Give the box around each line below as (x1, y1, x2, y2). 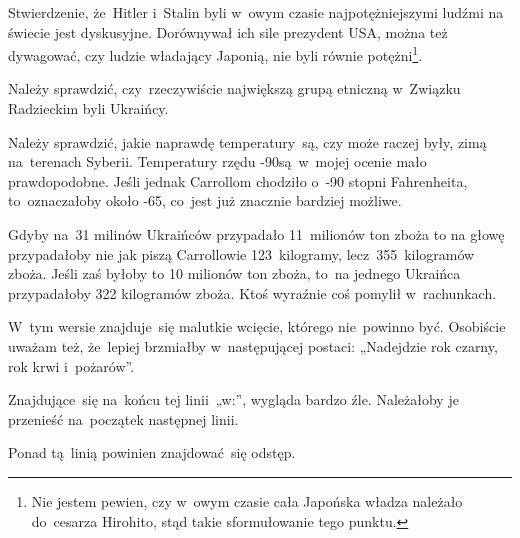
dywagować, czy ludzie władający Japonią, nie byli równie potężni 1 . (8, 42, 423, 65)
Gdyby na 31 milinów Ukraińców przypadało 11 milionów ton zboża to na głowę (8, 224, 505, 244)
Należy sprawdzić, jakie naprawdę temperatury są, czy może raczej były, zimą (8, 131, 487, 152)
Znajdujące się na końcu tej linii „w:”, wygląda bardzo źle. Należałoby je (8, 389, 459, 410)
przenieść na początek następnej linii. (8, 408, 239, 429)
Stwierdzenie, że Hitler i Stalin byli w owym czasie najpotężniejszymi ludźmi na (8, 2, 504, 22)
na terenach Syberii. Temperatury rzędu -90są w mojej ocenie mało (8, 151, 427, 172)
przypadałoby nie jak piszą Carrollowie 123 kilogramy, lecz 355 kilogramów (8, 243, 475, 264)
